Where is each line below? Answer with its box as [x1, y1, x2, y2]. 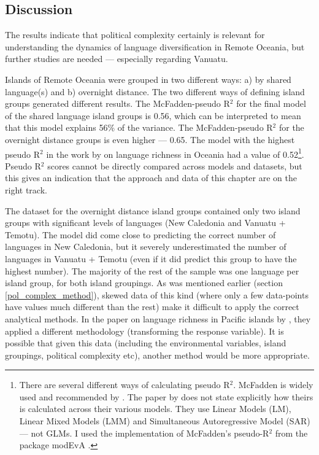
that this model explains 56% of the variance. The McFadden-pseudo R [5, 121, 273, 134]
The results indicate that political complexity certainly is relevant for [5, 28, 265, 41]
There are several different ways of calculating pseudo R [19, 378, 230, 391]
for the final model [236, 97, 306, 110]
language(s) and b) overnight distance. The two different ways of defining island [5, 85, 305, 98]
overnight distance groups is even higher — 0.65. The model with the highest [5, 133, 295, 146]
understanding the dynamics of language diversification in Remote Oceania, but [5, 40, 305, 53]
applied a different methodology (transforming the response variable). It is [5, 324, 284, 337]
